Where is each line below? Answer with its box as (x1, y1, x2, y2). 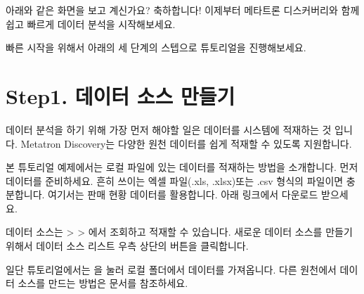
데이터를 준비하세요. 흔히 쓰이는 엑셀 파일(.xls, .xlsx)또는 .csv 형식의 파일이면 (6, 173, 344, 188)
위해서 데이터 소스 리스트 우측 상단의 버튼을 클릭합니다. (6, 238, 249, 253)
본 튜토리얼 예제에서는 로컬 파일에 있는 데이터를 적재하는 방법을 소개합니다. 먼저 (6, 160, 358, 174)
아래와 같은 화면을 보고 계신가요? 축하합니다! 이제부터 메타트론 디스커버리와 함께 (6, 3, 360, 17)
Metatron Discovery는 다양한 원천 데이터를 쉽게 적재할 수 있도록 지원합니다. (20, 136, 352, 151)
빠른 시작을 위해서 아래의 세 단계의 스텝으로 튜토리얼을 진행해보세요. (6, 40, 306, 55)
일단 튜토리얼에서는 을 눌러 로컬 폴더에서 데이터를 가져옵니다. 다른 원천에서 (6, 262, 337, 276)
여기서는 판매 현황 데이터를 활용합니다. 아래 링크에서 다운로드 (48, 187, 318, 202)
